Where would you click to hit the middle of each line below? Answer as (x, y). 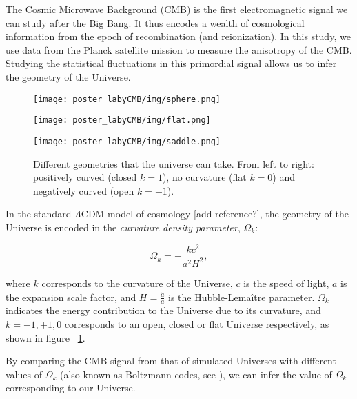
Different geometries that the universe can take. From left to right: (174, 163)
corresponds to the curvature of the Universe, (137, 283)
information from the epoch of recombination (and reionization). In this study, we (178, 36)
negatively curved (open (84, 190)
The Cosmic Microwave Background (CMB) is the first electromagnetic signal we (177, 9)
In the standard (39, 214)
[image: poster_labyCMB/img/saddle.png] (127, 141)
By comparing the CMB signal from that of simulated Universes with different (171, 361)
